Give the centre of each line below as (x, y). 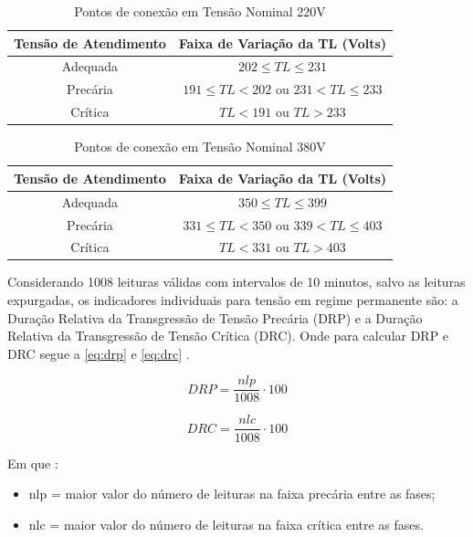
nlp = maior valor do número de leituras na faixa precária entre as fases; (232, 494)
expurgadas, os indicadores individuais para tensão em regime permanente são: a (233, 300)
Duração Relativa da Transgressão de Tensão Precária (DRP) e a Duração (215, 317)
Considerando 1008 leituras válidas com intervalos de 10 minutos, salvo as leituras (236, 282)
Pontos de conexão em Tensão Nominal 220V (200, 11)
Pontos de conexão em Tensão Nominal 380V (200, 147)
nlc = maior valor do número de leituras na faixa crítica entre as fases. (226, 524)
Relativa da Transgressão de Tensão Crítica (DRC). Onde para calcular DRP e (228, 336)
